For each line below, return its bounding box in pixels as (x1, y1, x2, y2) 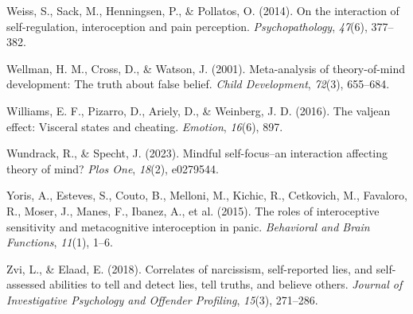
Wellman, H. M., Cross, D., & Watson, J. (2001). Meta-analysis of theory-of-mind (6, 60, 405, 76)
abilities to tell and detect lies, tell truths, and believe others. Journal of (49, 276, 403, 293)
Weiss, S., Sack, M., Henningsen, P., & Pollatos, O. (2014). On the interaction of (6, 2, 399, 18)
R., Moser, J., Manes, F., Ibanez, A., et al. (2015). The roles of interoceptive (6, 202, 380, 219)
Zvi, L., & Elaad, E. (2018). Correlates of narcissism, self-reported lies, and (6, 260, 373, 277)
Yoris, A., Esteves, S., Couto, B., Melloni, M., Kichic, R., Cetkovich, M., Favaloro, (6, 187, 407, 204)
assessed (6, 276, 46, 293)
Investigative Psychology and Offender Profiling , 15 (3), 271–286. (6, 291, 318, 308)
